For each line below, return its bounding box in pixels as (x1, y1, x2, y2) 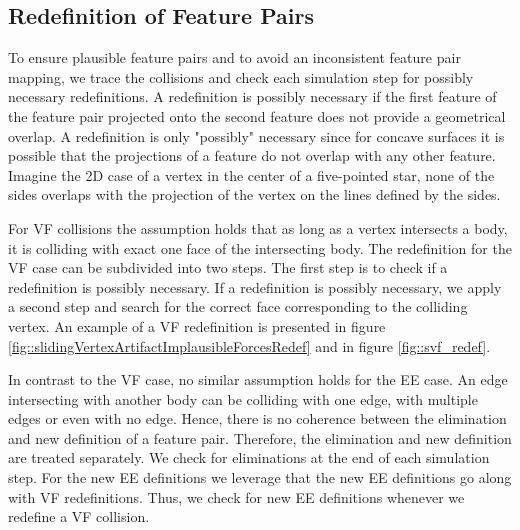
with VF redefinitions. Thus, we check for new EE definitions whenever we (8, 486, 465, 507)
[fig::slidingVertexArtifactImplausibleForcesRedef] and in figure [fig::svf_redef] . (8, 335, 491, 356)
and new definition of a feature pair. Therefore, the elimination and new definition (8, 427, 512, 448)
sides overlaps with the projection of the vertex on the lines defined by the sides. (8, 184, 501, 205)
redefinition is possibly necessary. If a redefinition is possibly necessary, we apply (8, 276, 502, 297)
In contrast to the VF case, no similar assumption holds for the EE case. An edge (8, 369, 508, 390)
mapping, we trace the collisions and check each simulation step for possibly (8, 66, 474, 87)
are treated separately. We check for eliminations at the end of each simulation (8, 447, 490, 468)
